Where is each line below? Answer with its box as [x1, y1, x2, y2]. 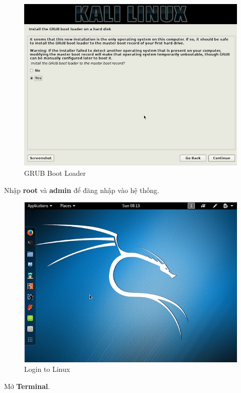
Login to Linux [24, 364, 70, 374]
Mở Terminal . [4, 381, 50, 391]
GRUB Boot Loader [24, 168, 86, 178]
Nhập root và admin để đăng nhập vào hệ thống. [4, 184, 160, 195]
